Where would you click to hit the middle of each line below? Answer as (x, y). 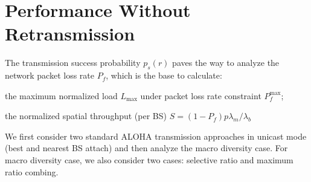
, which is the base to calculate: (164, 75)
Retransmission (70, 34)
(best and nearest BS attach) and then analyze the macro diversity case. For (146, 148)
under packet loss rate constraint (201, 95)
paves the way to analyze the (226, 63)
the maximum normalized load (61, 95)
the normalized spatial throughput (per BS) (86, 116)
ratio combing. (32, 171)
